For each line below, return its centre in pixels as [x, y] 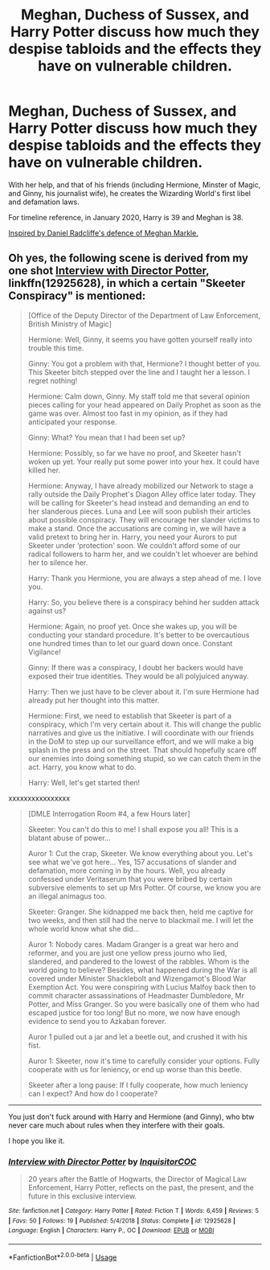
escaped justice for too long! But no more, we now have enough [134, 1012]
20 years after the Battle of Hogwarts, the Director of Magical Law [137, 1179]
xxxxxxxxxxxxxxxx [39, 798]
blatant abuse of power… [69, 838]
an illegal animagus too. [67, 896]
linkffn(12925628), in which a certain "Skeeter [127, 283]
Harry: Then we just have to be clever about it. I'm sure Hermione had [143, 691]
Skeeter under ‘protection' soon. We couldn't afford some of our [134, 545]
